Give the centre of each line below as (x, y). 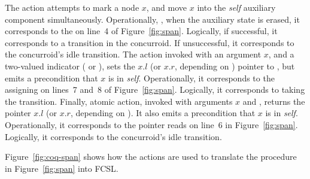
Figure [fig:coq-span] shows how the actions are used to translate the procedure (151, 157)
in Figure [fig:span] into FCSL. (62, 168)
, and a (281, 54)
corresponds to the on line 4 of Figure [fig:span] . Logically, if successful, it (141, 31)
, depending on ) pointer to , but (235, 66)
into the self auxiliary (236, 7)
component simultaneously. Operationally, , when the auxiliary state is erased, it (152, 19)
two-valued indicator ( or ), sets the (70, 66)
